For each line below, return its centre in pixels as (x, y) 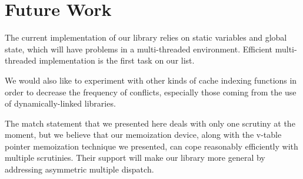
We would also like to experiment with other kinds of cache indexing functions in (151, 80)
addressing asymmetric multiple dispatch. (79, 169)
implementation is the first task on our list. (117, 60)
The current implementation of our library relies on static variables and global (146, 37)
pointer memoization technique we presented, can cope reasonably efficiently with (151, 146)
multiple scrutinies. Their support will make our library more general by (135, 158)
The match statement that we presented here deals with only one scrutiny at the (150, 123)
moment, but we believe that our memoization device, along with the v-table (143, 135)
